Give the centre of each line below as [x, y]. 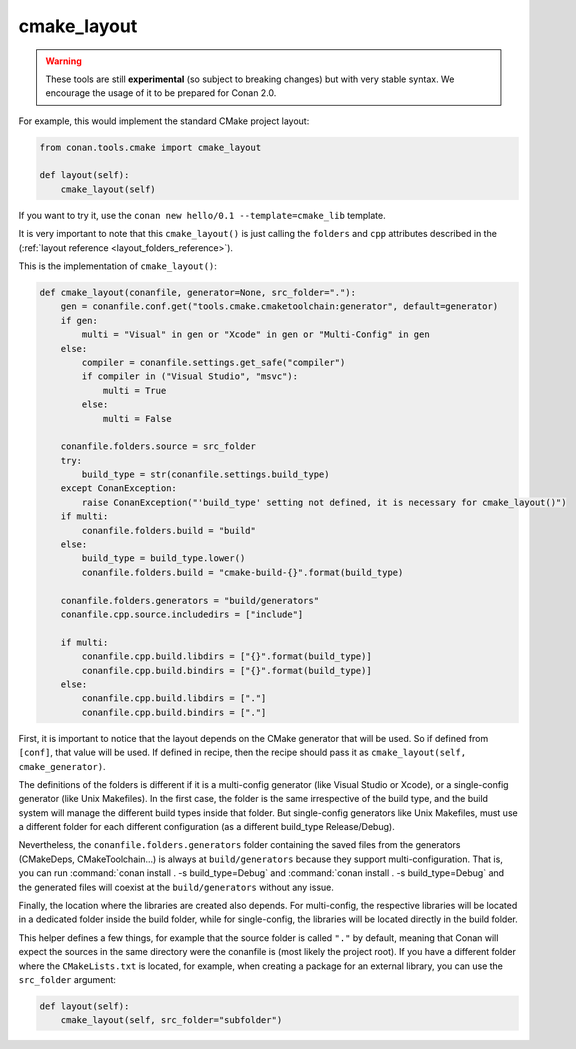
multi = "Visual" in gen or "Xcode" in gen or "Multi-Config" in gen [255, 334]
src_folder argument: [67, 979]
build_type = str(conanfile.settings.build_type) [205, 474]
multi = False [137, 418]
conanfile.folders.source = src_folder [158, 446]
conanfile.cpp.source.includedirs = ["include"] [182, 614]
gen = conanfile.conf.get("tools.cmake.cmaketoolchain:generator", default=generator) [279, 306]
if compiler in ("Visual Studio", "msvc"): [190, 376]
